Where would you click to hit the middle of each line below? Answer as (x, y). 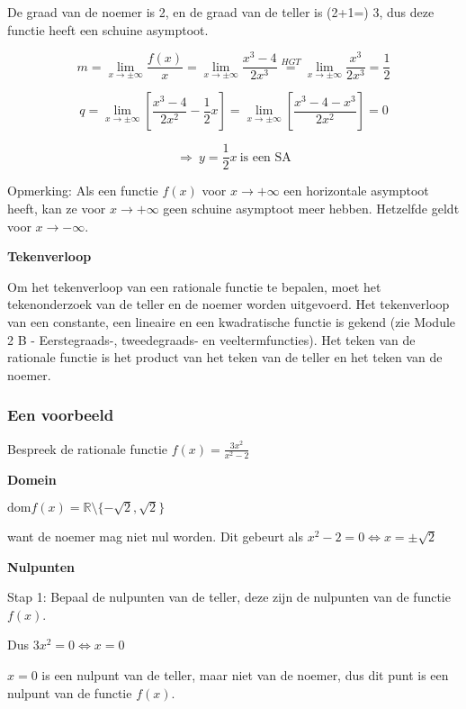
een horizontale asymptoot (356, 191)
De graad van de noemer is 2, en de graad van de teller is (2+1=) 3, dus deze (221, 12)
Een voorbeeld (61, 415)
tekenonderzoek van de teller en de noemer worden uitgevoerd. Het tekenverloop (229, 304)
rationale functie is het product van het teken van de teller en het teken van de (225, 357)
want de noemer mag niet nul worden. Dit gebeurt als (155, 536)
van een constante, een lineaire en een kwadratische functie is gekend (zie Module (232, 321)
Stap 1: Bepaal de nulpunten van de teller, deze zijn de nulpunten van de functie (229, 597)
